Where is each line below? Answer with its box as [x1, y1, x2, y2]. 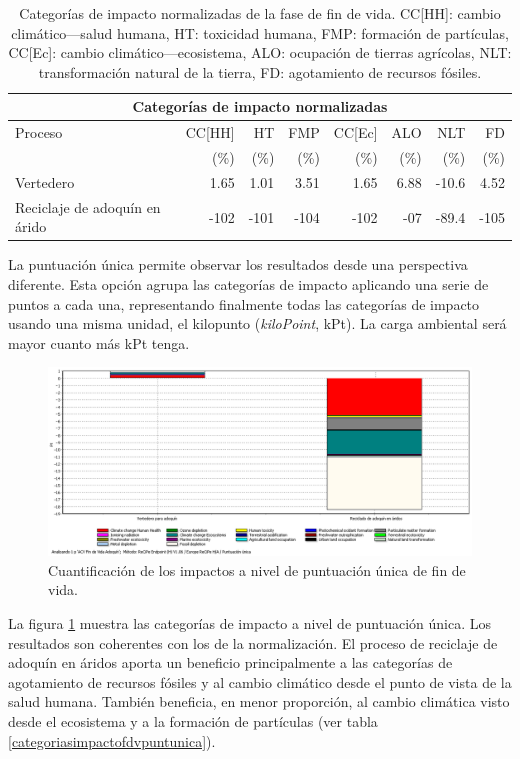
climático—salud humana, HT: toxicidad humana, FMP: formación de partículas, [11, 22, 509, 43]
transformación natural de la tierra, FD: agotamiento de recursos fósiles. [38, 61, 482, 82]
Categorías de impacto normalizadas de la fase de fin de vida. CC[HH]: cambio [19, 3, 501, 23]
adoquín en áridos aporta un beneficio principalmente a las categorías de [8, 652, 453, 673]
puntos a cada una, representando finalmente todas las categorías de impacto [8, 293, 480, 314]
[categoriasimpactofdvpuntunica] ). [8, 730, 216, 751]
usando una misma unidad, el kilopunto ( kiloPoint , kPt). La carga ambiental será [8, 313, 507, 334]
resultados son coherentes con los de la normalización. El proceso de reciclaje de [8, 632, 498, 653]
